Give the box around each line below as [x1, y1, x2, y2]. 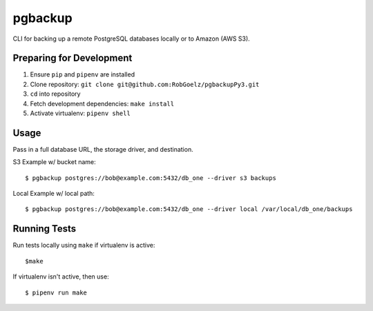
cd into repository [30, 90, 81, 98]
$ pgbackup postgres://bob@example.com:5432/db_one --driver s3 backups [25, 174, 276, 182]
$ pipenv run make [25, 288, 88, 297]
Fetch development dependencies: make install [30, 99, 175, 108]
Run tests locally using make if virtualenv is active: [12, 241, 155, 250]
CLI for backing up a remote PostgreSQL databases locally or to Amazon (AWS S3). [12, 34, 250, 43]
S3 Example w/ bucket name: [12, 158, 96, 166]
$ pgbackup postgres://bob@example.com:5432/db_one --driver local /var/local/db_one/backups [25, 205, 353, 213]
